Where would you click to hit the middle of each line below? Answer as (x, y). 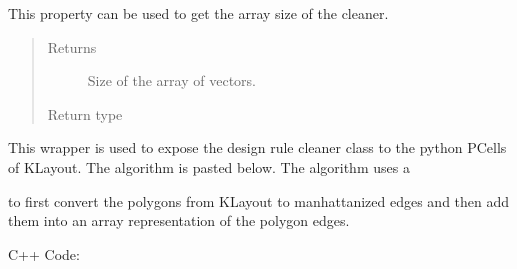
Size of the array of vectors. (171, 80)
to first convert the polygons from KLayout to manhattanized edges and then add (259, 200)
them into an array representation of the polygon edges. (179, 220)
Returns (72, 46)
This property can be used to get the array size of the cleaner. (198, 13)
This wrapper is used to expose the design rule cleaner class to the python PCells (257, 147)
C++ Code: (44, 253)
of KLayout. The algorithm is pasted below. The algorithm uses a (209, 166)
